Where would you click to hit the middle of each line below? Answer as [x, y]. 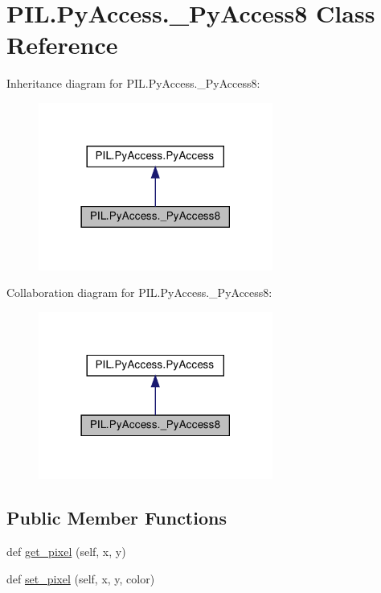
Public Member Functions [117, 518]
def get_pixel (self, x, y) [66, 552]
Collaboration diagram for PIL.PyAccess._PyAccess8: [139, 292]
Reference [62, 45]
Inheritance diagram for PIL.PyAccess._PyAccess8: [133, 83]
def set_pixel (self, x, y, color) [81, 578]
